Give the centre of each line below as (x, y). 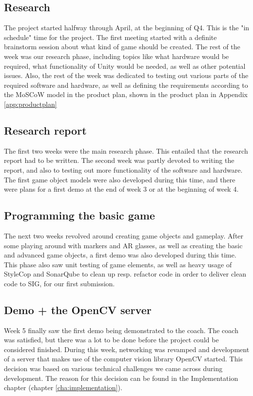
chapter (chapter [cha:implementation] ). (63, 387)
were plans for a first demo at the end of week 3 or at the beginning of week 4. (121, 189)
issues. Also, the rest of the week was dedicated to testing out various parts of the (126, 75)
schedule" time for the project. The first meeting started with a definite (110, 37)
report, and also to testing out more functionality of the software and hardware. (123, 169)
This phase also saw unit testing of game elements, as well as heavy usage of (118, 264)
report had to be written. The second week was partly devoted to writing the (119, 160)
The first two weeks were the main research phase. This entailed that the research (126, 150)
